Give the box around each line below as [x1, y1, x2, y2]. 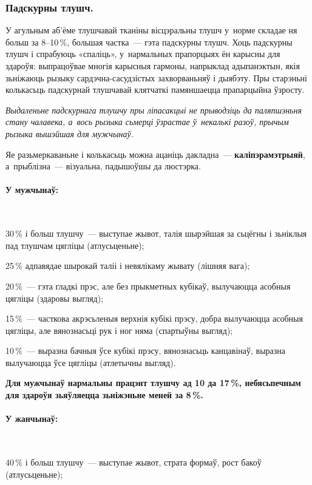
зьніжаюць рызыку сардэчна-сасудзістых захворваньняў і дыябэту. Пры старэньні [5, 71, 307, 84]
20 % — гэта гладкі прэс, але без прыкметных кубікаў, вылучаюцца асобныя [5, 279, 291, 292]
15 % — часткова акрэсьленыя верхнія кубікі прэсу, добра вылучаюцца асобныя [5, 312, 303, 325]
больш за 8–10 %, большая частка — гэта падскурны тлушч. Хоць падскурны [5, 35, 293, 48]
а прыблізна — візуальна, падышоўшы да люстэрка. [5, 160, 201, 172]
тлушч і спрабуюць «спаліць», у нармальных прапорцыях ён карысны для [5, 47, 280, 60]
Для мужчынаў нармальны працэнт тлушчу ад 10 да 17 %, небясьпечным [5, 376, 301, 389]
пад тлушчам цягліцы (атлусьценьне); [5, 239, 144, 251]
